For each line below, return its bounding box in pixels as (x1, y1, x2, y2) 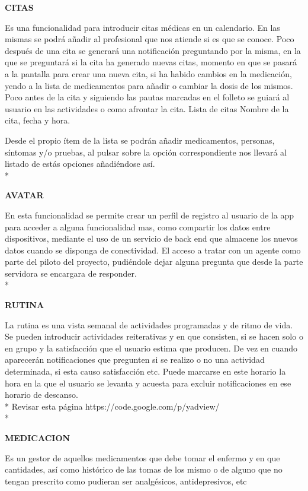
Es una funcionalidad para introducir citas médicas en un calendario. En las (5, 21, 280, 33)
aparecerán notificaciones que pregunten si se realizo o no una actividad (5, 353, 265, 366)
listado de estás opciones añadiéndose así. (5, 157, 155, 170)
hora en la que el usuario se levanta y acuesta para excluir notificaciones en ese (5, 376, 291, 389)
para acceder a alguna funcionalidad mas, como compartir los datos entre (5, 220, 271, 233)
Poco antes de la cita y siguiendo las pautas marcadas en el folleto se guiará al (5, 91, 290, 103)
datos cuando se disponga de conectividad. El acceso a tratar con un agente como (5, 243, 301, 256)
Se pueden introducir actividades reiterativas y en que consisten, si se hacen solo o (5, 330, 303, 343)
